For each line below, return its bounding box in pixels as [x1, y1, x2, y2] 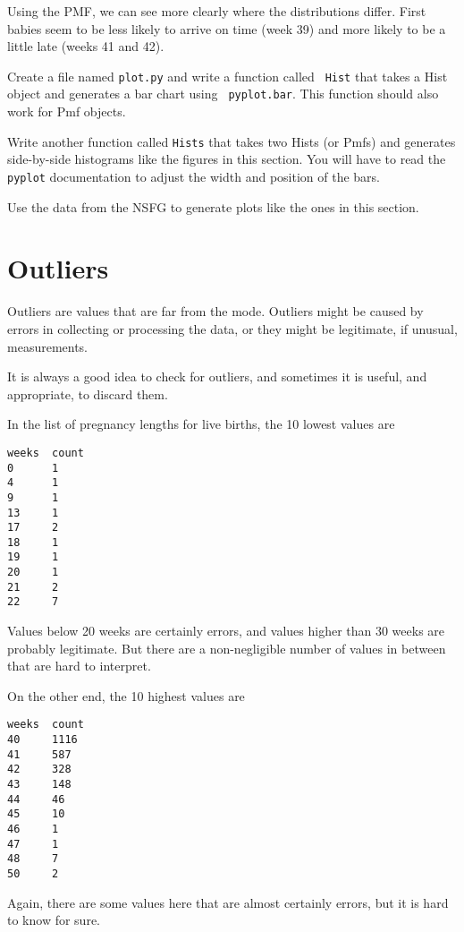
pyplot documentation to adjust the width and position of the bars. [7, 167, 380, 185]
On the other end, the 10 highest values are [7, 686, 245, 705]
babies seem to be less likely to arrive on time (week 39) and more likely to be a [7, 19, 446, 38]
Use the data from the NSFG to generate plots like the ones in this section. [7, 197, 419, 216]
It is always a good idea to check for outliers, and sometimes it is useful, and [7, 367, 427, 386]
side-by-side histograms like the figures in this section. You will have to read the [7, 150, 446, 168]
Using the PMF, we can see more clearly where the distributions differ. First [7, 2, 426, 20]
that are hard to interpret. [7, 656, 151, 675]
